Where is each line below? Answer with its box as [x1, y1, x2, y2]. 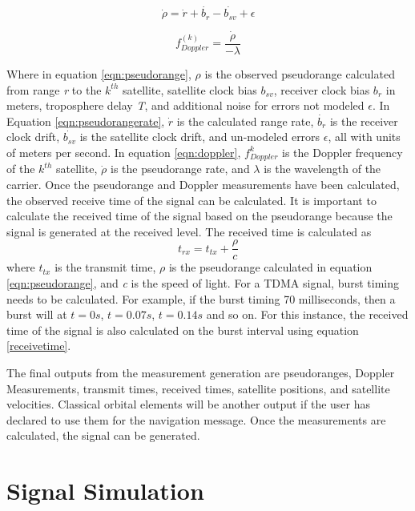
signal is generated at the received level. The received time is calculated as [6, 223, 372, 239]
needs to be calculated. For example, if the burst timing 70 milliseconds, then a [6, 290, 396, 307]
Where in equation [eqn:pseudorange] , [6, 65, 191, 82]
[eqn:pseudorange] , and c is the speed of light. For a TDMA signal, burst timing [6, 275, 400, 291]
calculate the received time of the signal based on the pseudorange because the [6, 207, 393, 224]
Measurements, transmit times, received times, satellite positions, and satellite [6, 380, 390, 396]
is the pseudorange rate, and [110, 160, 250, 177]
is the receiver [329, 112, 398, 129]
